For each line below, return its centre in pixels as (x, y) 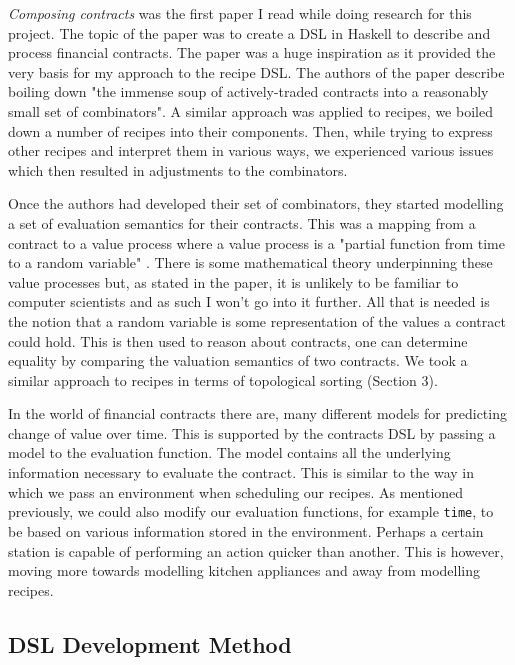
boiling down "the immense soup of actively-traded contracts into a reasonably (248, 91)
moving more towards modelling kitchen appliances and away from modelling (244, 570)
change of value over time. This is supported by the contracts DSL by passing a (252, 432)
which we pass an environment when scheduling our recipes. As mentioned (236, 491)
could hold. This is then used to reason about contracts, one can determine (238, 340)
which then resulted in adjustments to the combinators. (178, 169)
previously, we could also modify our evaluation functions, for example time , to (251, 511)
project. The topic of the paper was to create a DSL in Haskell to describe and (249, 32)
